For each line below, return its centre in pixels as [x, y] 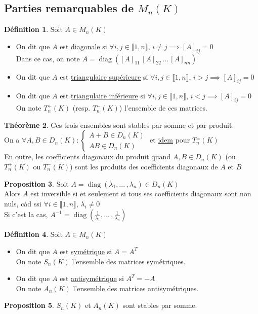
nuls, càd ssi [23, 203]
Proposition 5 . [29, 305]
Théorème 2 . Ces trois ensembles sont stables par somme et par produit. [119, 125]
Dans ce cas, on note [48, 58]
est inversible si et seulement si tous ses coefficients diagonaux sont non [141, 194]
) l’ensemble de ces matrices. [163, 108]
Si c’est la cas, [26, 214]
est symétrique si [86, 251]
